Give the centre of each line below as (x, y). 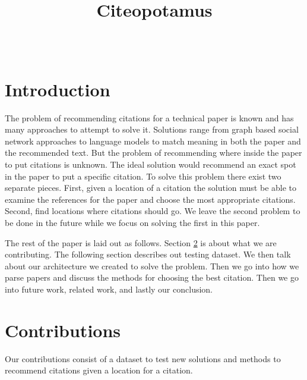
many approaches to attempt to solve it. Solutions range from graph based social (152, 129)
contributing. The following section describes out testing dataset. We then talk (148, 254)
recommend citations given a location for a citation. (99, 370)
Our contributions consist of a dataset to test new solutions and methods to (143, 358)
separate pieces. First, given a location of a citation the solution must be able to (151, 188)
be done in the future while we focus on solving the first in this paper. (132, 222)
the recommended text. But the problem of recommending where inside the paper (153, 153)
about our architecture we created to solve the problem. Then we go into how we (152, 266)
